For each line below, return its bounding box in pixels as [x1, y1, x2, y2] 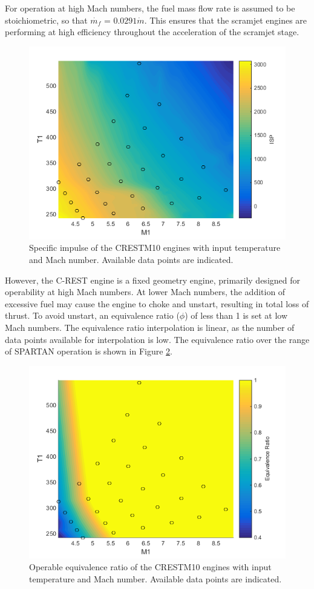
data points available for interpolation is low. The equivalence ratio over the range [5, 333, 310, 345]
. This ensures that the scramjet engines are [144, 13, 307, 26]
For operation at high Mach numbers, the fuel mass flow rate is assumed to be [5, 2, 295, 14]
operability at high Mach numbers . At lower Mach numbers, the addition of [5, 285, 286, 298]
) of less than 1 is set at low [185, 309, 288, 322]
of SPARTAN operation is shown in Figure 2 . [5, 345, 172, 358]
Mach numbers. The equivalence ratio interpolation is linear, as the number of [5, 321, 295, 333]
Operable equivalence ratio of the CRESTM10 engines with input [29, 561, 272, 573]
